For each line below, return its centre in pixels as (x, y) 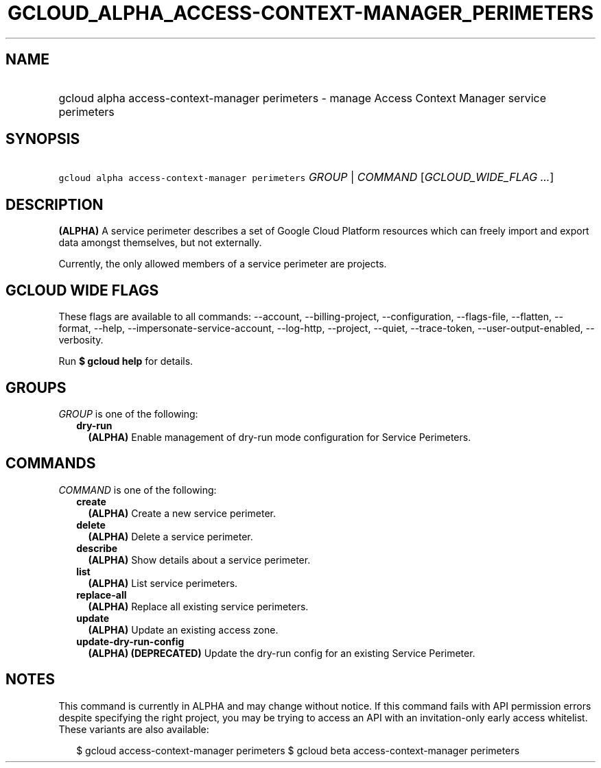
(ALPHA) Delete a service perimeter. (170, 536)
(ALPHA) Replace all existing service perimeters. (198, 606)
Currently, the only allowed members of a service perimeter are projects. (223, 264)
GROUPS (36, 387)
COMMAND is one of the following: (138, 490)
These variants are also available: (134, 729)
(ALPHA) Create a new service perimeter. (182, 513)
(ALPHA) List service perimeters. (163, 583)
